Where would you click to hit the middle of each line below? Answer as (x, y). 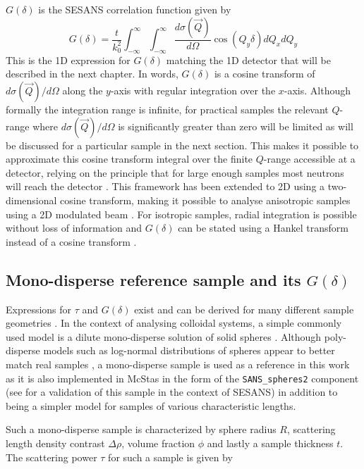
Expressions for (39, 309)
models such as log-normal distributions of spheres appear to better (189, 350)
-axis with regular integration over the (193, 90)
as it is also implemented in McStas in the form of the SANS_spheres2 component (182, 378)
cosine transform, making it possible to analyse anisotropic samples (205, 200)
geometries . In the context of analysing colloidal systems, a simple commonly (174, 323)
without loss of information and (74, 228)
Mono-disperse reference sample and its (153, 279)
